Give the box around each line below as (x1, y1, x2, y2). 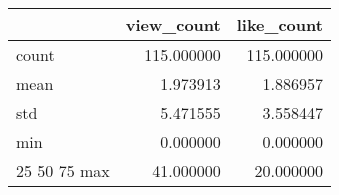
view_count (125, 13, 221, 36)
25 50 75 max (16, 159, 110, 182)
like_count (236, 13, 323, 36)
